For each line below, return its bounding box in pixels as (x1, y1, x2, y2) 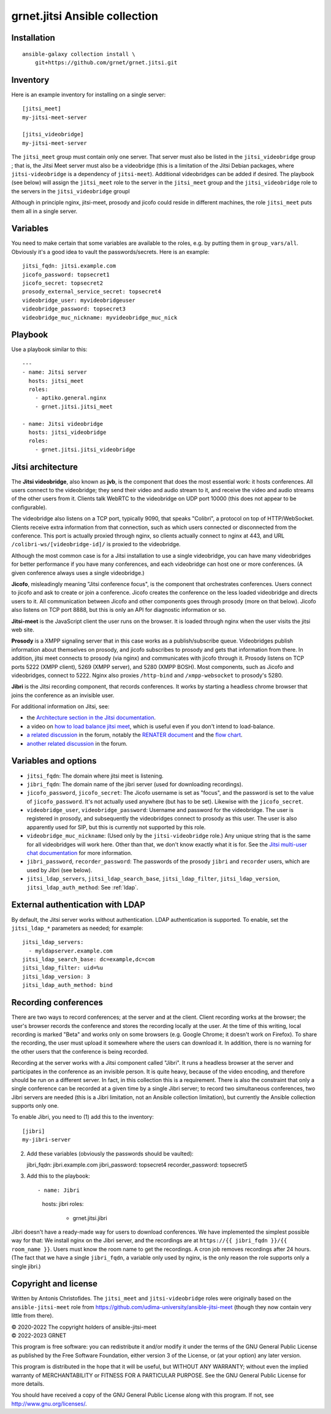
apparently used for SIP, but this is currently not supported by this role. (26, 823, 206, 831)
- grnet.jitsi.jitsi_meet (34, 403, 113, 410)
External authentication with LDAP (11, 900, 145, 910)
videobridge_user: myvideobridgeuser (22, 296, 136, 304)
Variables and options (11, 755, 97, 767)
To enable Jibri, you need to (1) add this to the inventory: (11, 1113, 154, 1121)
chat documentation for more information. (26, 849, 132, 857)
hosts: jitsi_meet (28, 377, 84, 384)
